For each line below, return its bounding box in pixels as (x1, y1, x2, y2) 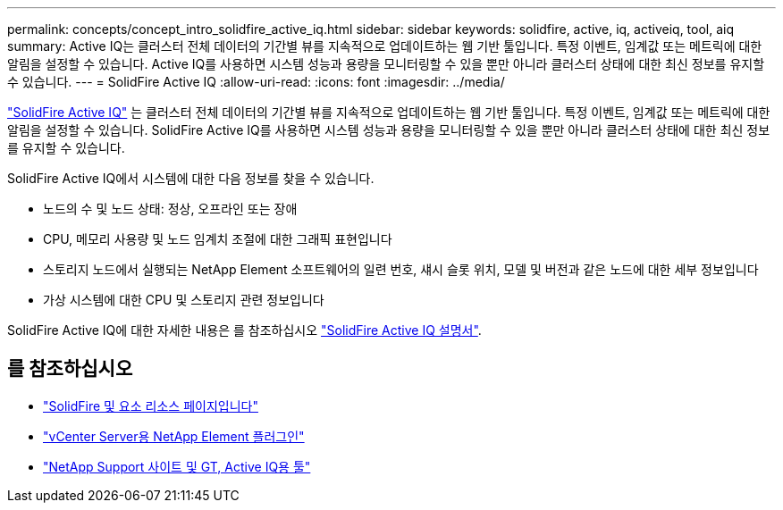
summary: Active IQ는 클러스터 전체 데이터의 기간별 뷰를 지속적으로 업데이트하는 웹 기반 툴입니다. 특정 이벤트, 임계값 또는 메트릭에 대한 (7, 38, 762, 54)
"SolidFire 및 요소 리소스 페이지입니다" (43, 397, 258, 414)
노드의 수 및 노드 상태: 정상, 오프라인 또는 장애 (43, 201, 298, 216)
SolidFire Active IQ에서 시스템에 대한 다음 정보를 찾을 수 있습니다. (7, 171, 375, 186)
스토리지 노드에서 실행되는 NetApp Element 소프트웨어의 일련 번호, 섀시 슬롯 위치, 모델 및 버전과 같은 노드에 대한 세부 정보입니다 (43, 262, 759, 277)
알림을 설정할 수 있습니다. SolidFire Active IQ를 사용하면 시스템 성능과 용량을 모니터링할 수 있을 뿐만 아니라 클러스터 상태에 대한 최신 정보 (7, 122, 770, 138)
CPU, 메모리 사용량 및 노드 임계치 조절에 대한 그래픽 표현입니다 (43, 231, 392, 247)
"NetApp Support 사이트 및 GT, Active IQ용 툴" (43, 458, 311, 474)
